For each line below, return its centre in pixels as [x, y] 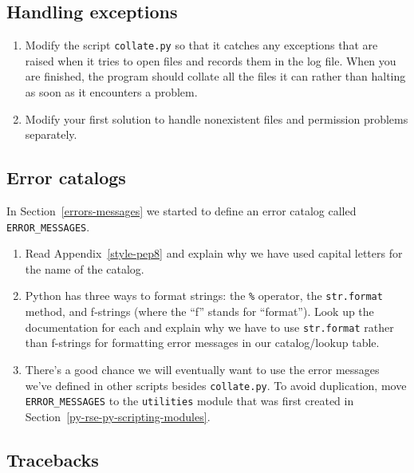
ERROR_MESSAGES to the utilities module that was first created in [189, 401]
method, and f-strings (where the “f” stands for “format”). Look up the [199, 311]
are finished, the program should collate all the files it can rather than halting [215, 76]
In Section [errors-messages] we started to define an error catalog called [181, 211]
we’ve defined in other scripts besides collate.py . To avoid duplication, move [216, 385]
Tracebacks [53, 459]
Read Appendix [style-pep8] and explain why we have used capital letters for [214, 253]
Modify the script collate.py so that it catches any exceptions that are [201, 45]
